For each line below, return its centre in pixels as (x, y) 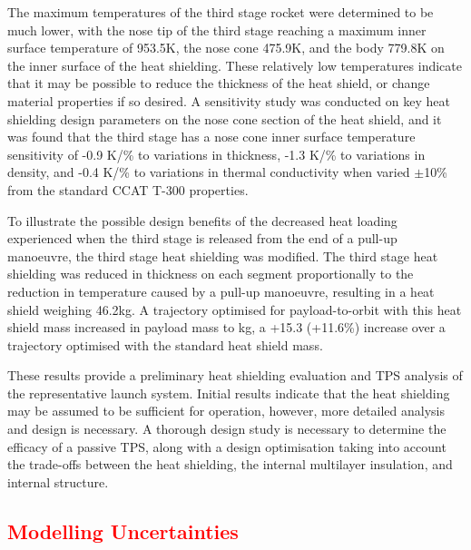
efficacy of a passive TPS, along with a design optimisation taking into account (227, 446)
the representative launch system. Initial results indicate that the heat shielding (229, 393)
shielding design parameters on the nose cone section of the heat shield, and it (225, 118)
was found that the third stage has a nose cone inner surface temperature (211, 137)
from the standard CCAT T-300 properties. (128, 189)
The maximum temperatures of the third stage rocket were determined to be (221, 12)
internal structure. (58, 481)
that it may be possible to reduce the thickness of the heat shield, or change (219, 83)
